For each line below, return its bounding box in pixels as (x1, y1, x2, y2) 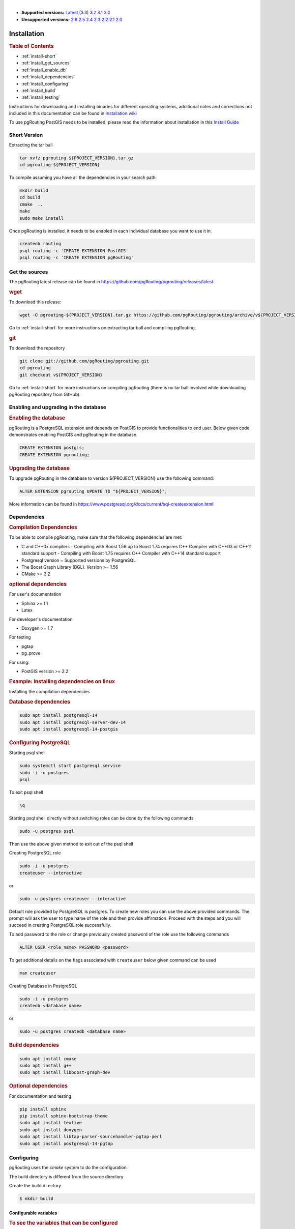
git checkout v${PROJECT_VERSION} (19, 372, 103, 378)
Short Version (9, 132, 43, 139)
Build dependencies (9, 1042, 59, 1049)
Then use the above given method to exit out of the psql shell (9, 841, 134, 847)
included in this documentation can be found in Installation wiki (9, 111, 137, 117)
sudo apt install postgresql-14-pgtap (19, 1141, 113, 1146)
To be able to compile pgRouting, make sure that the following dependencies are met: (9, 534, 183, 540)
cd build (19, 195, 41, 200)
